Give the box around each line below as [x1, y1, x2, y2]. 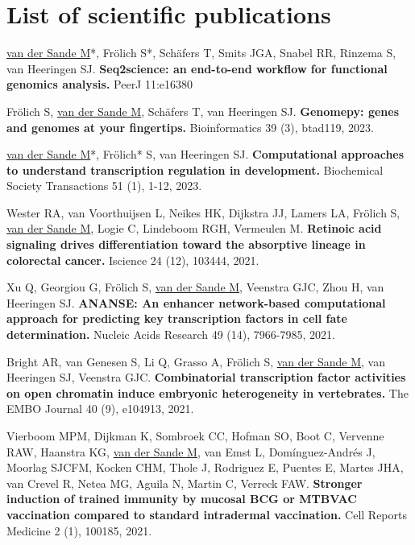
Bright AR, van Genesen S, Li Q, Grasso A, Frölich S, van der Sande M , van [6, 353, 385, 370]
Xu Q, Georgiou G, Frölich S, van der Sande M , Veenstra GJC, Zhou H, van [6, 279, 384, 295]
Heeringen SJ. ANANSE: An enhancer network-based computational [6, 294, 386, 311]
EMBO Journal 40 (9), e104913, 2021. [6, 400, 194, 417]
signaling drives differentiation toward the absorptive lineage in [6, 236, 366, 253]
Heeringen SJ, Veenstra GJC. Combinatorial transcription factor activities [6, 369, 406, 386]
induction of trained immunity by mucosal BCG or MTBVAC [6, 490, 357, 507]
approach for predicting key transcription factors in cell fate [6, 310, 347, 327]
